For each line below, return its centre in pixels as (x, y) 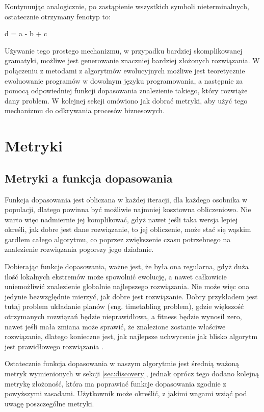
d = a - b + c (26, 33)
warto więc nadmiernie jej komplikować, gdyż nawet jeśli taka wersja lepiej (121, 219)
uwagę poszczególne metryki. (49, 403)
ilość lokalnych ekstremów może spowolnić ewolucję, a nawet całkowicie (116, 276)
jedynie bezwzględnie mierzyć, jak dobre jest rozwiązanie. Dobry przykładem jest (131, 296)
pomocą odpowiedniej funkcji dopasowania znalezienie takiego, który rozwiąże (126, 91)
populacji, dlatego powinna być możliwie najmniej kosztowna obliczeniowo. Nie (128, 209)
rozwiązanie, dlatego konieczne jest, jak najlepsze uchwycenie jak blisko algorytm (131, 336)
